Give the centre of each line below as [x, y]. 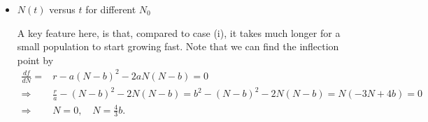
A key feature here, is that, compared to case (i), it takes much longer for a [179, 32]
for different [111, 9]
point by [35, 60]
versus [62, 9]
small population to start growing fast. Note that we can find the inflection [178, 46]
